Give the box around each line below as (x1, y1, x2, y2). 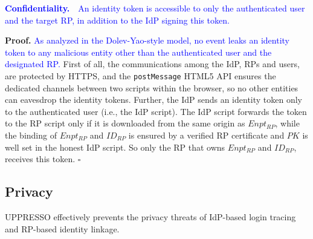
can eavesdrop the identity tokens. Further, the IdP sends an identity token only (5, 93, 303, 106)
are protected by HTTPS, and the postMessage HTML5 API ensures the (5, 69, 276, 82)
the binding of (5, 129, 57, 141)
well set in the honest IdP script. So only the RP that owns (5, 140, 225, 153)
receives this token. (5, 152, 76, 165)
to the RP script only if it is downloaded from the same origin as (5, 117, 245, 129)
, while (275, 117, 300, 129)
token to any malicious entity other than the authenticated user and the (5, 45, 272, 58)
